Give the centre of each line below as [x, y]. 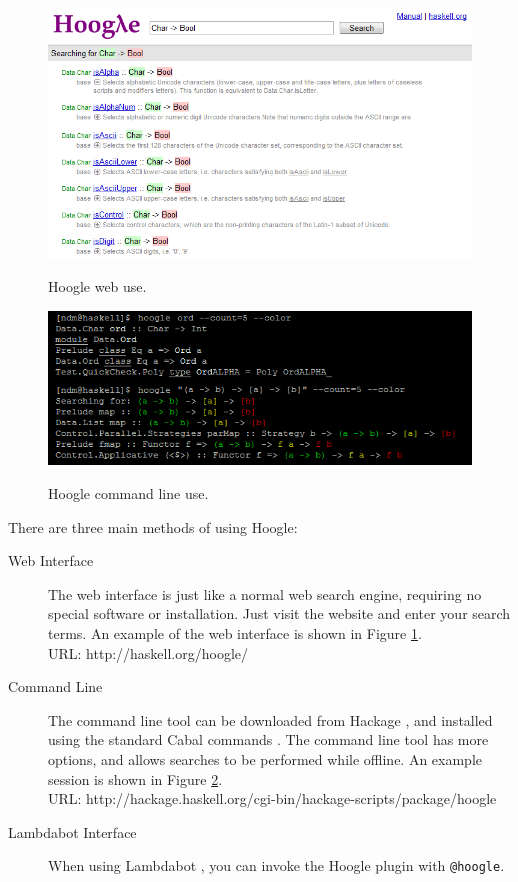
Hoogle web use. [97, 286]
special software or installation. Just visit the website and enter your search [279, 613]
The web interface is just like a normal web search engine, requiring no [265, 593]
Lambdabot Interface [72, 831]
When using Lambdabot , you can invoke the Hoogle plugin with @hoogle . [276, 865]
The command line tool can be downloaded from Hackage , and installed [270, 719]
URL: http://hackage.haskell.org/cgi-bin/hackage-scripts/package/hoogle [272, 798]
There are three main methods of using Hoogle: [153, 526]
